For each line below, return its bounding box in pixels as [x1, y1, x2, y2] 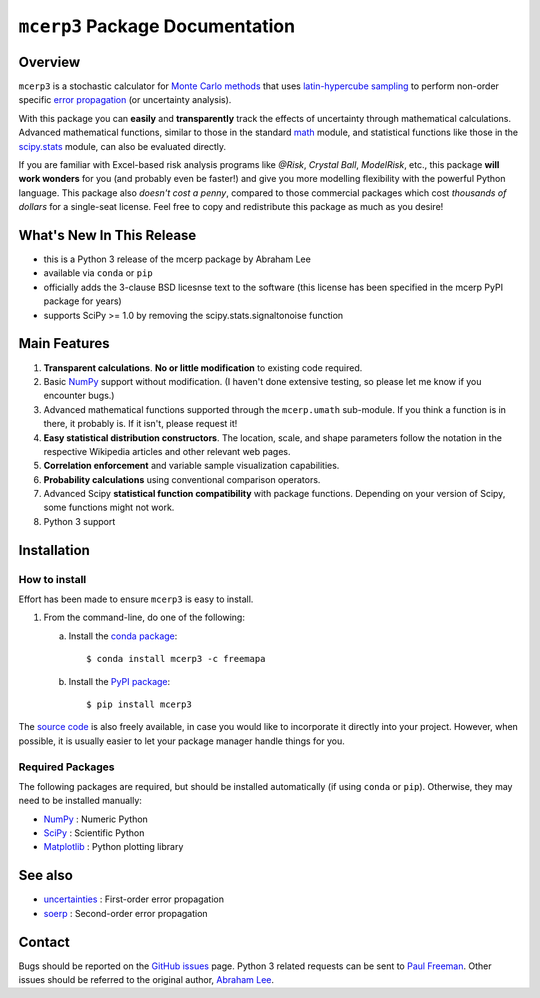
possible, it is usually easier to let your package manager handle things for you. [18, 735, 345, 747]
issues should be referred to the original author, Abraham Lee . [18, 974, 275, 986]
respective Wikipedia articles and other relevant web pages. [43, 445, 291, 457]
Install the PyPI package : [68, 675, 171, 687]
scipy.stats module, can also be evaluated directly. [18, 140, 227, 152]
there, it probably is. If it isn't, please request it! [43, 418, 238, 430]
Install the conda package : [68, 630, 178, 642]
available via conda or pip [43, 267, 154, 279]
